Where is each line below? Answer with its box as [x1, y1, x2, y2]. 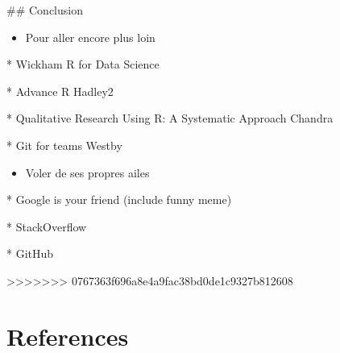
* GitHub [6, 245, 54, 262]
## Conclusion [6, 2, 83, 18]
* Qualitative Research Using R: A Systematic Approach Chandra [6, 110, 334, 127]
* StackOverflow [6, 218, 87, 235]
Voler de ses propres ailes [25, 164, 150, 181]
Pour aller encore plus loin [25, 28, 155, 45]
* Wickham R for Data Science [6, 56, 160, 73]
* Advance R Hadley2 [6, 82, 114, 99]
